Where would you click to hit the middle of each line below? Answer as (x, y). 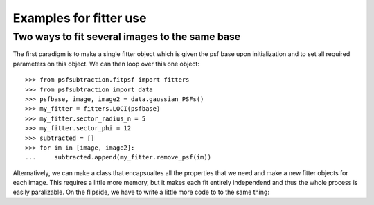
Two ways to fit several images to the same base (127, 37)
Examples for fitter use (80, 18)
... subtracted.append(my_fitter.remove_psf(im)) (118, 157)
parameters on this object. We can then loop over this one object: (106, 64)
